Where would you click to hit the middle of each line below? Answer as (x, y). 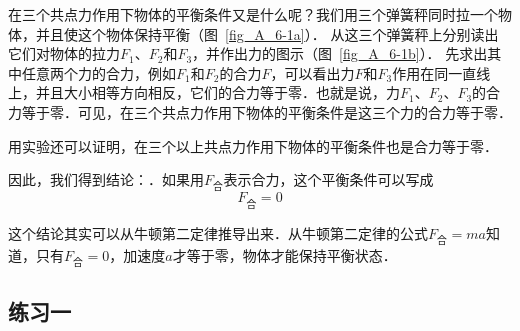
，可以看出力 (312, 72)
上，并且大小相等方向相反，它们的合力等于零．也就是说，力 (204, 92)
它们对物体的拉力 (64, 53)
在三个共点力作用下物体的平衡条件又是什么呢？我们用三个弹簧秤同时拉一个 (253, 14)
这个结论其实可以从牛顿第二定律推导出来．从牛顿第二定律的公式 (218, 232)
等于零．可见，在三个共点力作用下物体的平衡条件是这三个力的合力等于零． (266, 111)
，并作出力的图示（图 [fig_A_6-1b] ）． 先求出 (340, 53)
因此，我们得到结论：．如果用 (106, 179)
